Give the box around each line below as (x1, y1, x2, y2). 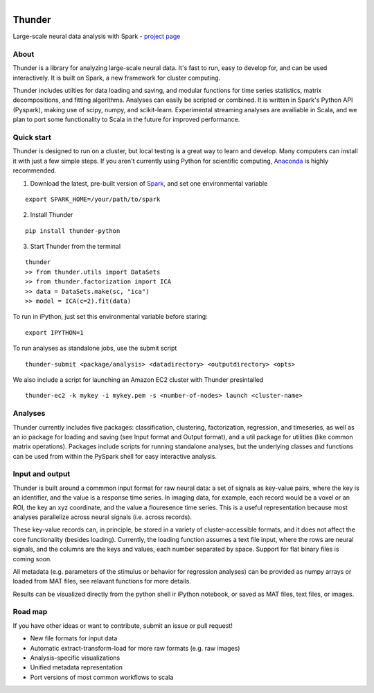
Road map (12, 607, 48, 617)
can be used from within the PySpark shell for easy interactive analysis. (12, 452, 217, 460)
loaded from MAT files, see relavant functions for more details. (12, 577, 192, 586)
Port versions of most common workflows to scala (30, 673, 174, 681)
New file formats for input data (30, 634, 118, 642)
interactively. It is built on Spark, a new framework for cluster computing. (12, 73, 221, 82)
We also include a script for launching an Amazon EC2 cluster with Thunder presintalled (12, 375, 264, 384)
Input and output (12, 469, 71, 479)
